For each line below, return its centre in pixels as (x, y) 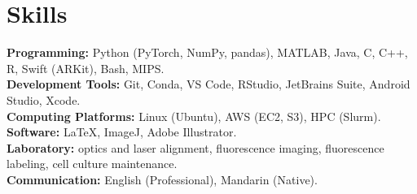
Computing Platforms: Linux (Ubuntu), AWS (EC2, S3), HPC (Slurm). (194, 116)
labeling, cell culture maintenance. (92, 164)
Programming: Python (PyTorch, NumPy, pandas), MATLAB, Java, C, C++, (207, 52)
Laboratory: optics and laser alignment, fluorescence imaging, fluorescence (195, 147)
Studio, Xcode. (44, 99)
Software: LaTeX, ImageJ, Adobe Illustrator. (122, 132)
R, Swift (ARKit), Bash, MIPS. (86, 68)
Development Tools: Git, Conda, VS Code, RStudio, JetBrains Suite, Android (208, 84)
